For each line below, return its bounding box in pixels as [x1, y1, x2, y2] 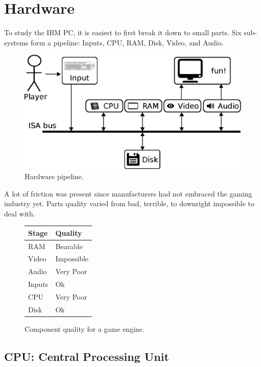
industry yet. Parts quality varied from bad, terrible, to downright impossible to [4, 198, 255, 209]
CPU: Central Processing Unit [4, 348, 169, 364]
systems [4, 37, 29, 47]
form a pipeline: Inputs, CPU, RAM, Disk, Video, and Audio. [30, 37, 224, 47]
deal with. [4, 208, 35, 218]
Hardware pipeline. [25, 170, 84, 181]
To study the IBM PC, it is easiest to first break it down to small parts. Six [4, 27, 242, 38]
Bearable [55, 240, 83, 251]
